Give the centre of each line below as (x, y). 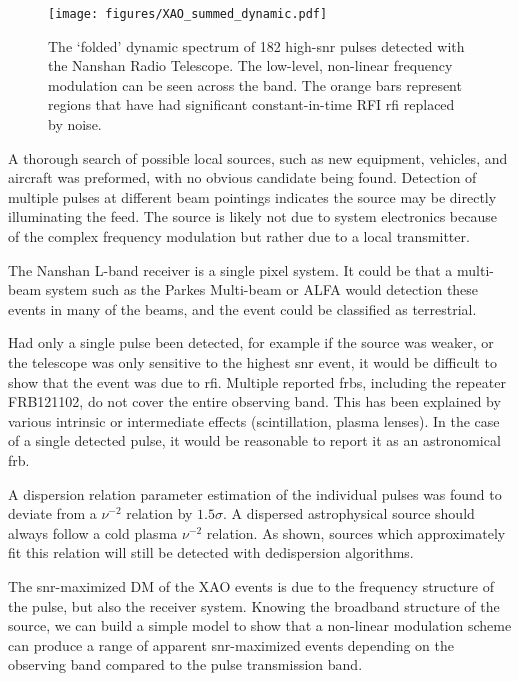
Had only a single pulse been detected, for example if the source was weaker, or (251, 342)
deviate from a (52, 513)
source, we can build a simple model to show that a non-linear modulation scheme (260, 625)
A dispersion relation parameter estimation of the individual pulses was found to (255, 493)
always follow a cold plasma (93, 532)
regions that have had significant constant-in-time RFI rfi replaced (251, 104)
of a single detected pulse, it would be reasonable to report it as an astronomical (254, 440)
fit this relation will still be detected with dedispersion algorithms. (211, 552)
